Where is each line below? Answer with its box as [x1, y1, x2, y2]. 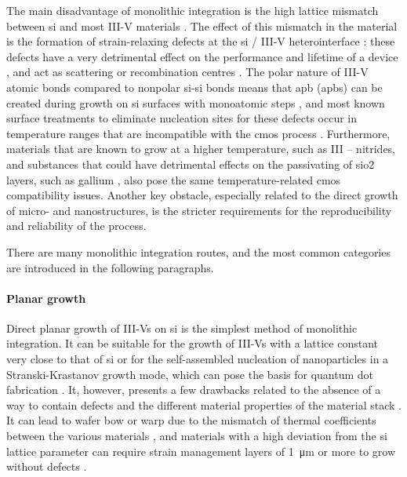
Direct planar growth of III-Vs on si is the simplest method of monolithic [6, 319, 358, 336]
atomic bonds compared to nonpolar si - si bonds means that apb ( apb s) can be [6, 78, 383, 95]
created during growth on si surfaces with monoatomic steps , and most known [6, 94, 385, 111]
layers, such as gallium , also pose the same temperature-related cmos [6, 171, 341, 188]
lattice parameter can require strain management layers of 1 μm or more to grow [6, 442, 396, 459]
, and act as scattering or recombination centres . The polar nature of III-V [6, 64, 369, 80]
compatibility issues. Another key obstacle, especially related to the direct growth [6, 187, 398, 203]
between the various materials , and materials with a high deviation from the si [6, 428, 387, 444]
